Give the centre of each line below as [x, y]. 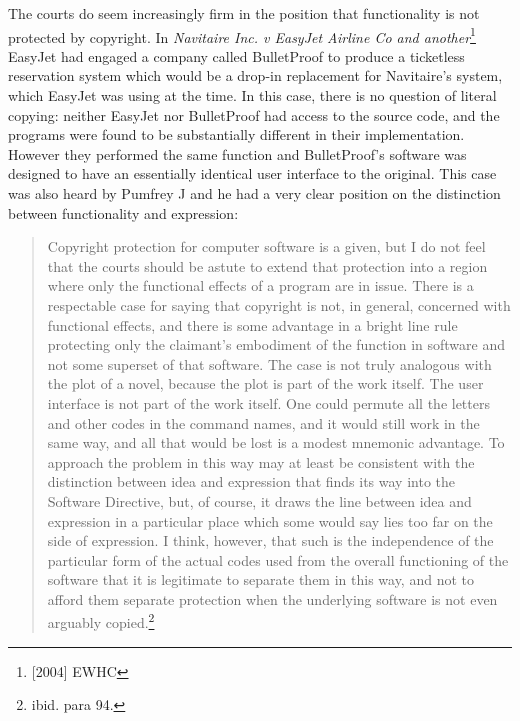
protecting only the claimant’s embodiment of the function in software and [276, 344]
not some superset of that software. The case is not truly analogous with [269, 363]
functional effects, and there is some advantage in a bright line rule [252, 324]
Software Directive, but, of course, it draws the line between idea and [259, 500]
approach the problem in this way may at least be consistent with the [261, 461]
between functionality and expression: [123, 212]
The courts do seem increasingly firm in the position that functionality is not [244, 13]
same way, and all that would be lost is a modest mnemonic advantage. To [276, 442]
